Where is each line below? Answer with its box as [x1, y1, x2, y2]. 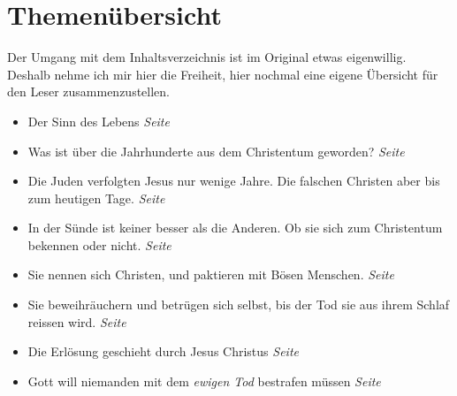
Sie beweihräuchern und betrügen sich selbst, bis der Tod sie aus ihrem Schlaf [27, 295, 450, 314]
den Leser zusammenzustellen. [7, 82, 170, 101]
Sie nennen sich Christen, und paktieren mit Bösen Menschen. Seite [27, 265, 394, 284]
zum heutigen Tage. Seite [27, 188, 165, 207]
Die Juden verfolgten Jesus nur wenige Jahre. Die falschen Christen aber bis [27, 171, 440, 190]
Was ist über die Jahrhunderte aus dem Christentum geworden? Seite [27, 141, 405, 160]
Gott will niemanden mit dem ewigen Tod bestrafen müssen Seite [27, 371, 381, 390]
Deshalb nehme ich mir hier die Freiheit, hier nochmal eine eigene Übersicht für [7, 65, 438, 83]
